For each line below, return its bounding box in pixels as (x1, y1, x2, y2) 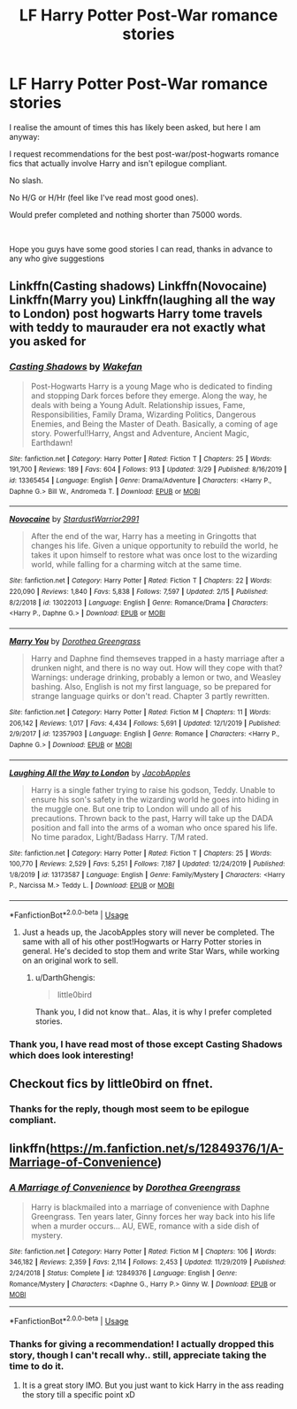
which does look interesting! (9, 1049, 134, 1061)
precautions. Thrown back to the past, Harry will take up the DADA (30, 812, 274, 823)
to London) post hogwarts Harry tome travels (9, 306, 263, 321)
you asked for (9, 334, 87, 350)
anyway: (9, 131, 40, 142)
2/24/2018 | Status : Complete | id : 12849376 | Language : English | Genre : (9, 1269, 237, 1278)
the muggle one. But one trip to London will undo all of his (30, 803, 242, 814)
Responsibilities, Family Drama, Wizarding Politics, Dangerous (30, 409, 256, 420)
